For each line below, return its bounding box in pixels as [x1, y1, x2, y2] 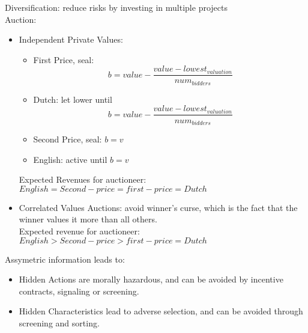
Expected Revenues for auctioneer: [19, 173, 146, 186]
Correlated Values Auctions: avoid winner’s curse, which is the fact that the [19, 201, 298, 213]
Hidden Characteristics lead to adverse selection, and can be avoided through [19, 305, 303, 317]
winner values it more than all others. [19, 213, 157, 225]
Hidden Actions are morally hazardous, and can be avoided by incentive [19, 273, 283, 286]
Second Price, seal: [33, 133, 102, 145]
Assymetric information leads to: [5, 252, 125, 265]
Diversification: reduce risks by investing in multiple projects [5, 1, 228, 13]
